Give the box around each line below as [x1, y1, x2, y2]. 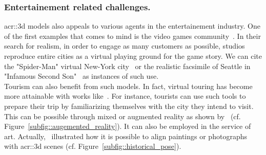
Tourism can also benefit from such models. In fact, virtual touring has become [4, 80, 253, 91]
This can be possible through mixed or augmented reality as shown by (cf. [4, 110, 241, 121]
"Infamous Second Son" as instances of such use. [4, 71, 159, 81]
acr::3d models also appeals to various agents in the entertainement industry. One [4, 20, 260, 31]
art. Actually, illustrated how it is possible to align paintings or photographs [4, 130, 247, 141]
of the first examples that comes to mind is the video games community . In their [4, 30, 261, 41]
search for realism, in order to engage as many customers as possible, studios [4, 40, 245, 51]
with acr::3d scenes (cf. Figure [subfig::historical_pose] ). [4, 141, 181, 151]
